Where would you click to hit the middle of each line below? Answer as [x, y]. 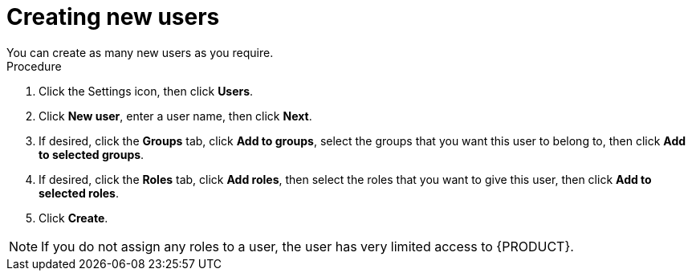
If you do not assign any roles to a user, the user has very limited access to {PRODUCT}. [307, 246]
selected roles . [79, 193]
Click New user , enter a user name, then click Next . [175, 116]
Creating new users [113, 17]
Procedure [34, 66]
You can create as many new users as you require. [140, 52]
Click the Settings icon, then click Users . [146, 91]
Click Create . [73, 218]
